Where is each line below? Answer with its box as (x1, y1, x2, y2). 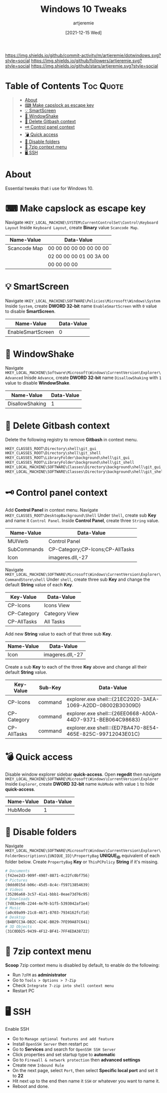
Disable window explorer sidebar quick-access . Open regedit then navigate (5, 771, 162, 777)
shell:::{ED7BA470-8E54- (96, 724, 159, 731)
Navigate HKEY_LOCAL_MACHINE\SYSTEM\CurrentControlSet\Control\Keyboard (5, 219, 158, 225)
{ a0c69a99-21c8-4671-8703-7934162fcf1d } (5, 910, 90, 915)
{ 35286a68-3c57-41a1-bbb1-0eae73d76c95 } (5, 892, 90, 897)
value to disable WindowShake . (5, 380, 71, 386)
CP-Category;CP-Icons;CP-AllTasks (48, 546, 135, 552)
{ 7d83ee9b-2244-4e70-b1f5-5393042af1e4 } (5, 901, 90, 906)
